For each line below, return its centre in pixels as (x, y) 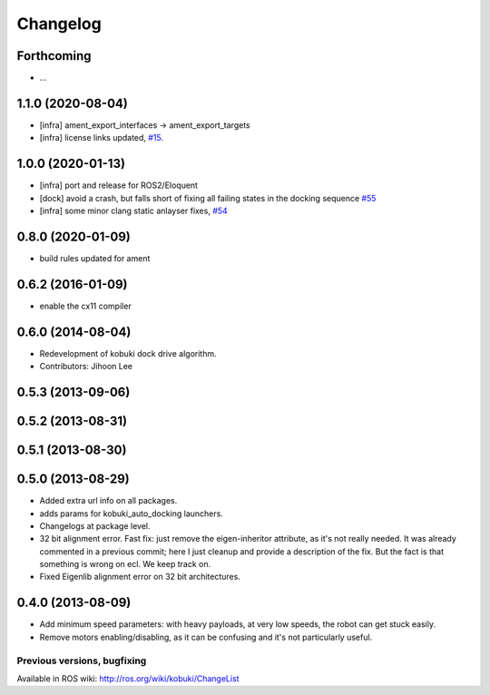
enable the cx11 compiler (85, 306)
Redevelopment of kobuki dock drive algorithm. (128, 353)
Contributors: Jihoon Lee (86, 367)
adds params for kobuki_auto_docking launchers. (132, 514)
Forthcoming (54, 56)
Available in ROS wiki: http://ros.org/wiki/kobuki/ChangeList (128, 678)
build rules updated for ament (95, 258)
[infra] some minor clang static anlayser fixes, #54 (134, 211)
